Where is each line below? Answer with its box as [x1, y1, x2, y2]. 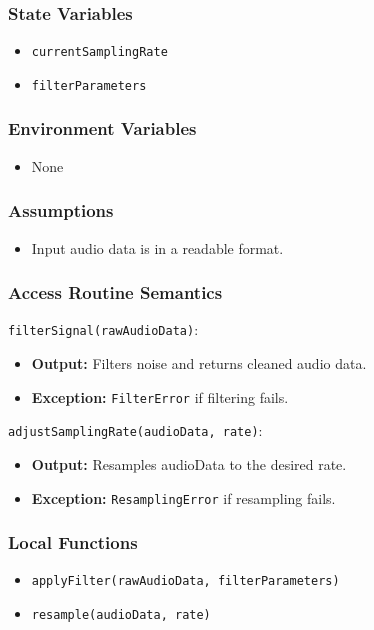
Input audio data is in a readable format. [31, 237, 284, 258]
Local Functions [8, 530, 138, 555]
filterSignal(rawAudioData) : [8, 319, 199, 340]
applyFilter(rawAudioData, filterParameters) [31, 574, 340, 589]
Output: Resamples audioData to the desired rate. [31, 453, 347, 474]
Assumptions [8, 198, 114, 223]
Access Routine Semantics [8, 280, 223, 305]
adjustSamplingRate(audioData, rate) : [8, 420, 263, 441]
